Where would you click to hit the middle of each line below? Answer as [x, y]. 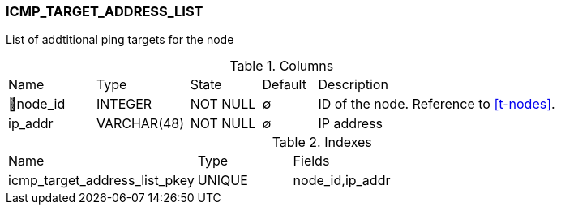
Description [353, 85]
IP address [350, 124]
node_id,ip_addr [342, 181]
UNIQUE [223, 181]
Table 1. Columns [282, 66]
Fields [311, 161]
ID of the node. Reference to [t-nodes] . [437, 104]
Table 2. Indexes [322, 142]
